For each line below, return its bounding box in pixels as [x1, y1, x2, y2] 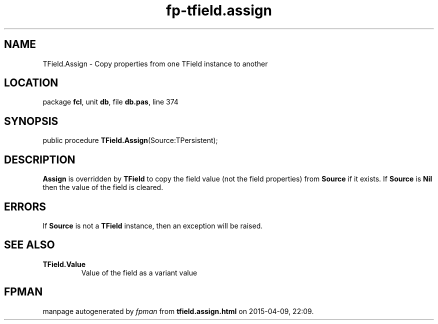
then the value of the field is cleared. [42, 183, 163, 192]
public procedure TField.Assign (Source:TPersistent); [42, 136, 218, 145]
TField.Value [42, 259, 85, 268]
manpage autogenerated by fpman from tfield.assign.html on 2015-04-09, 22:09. [42, 306, 314, 315]
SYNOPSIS [4, 114, 58, 127]
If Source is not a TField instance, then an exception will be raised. [42, 221, 263, 230]
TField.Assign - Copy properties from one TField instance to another [42, 59, 268, 68]
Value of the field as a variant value [81, 268, 197, 277]
